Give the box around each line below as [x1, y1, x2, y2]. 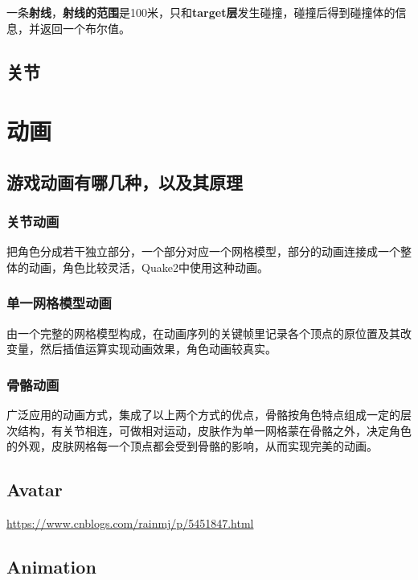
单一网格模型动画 [6, 293, 112, 313]
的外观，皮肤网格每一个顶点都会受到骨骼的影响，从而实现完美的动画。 [6, 438, 378, 455]
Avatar [6, 477, 63, 502]
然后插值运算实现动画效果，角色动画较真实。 [39, 340, 277, 357]
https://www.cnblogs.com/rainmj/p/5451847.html [6, 515, 254, 532]
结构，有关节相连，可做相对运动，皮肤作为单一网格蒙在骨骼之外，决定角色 [17, 422, 412, 438]
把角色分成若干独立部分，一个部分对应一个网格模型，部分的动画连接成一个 [6, 243, 400, 260]
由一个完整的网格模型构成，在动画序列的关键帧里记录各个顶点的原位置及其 [6, 324, 400, 341]
